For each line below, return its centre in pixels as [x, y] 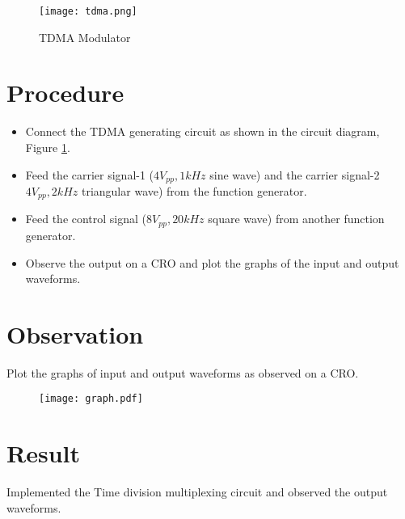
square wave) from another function [296, 219]
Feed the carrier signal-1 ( [90, 174]
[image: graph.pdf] [91, 399]
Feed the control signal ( [86, 219]
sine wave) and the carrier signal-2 [295, 174]
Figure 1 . [48, 147]
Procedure [65, 93]
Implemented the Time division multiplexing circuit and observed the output [197, 492]
